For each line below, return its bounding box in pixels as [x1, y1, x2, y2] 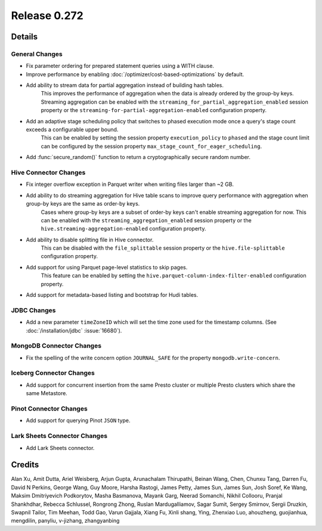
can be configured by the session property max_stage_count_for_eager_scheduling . [41, 142, 262, 150]
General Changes [11, 49, 63, 58]
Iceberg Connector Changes [11, 369, 95, 377]
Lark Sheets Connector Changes [11, 432, 107, 440]
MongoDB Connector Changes [11, 341, 101, 350]
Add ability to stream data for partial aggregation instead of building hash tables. [26, 82, 224, 89]
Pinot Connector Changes [11, 405, 88, 413]
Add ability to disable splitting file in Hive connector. [26, 236, 154, 243]
